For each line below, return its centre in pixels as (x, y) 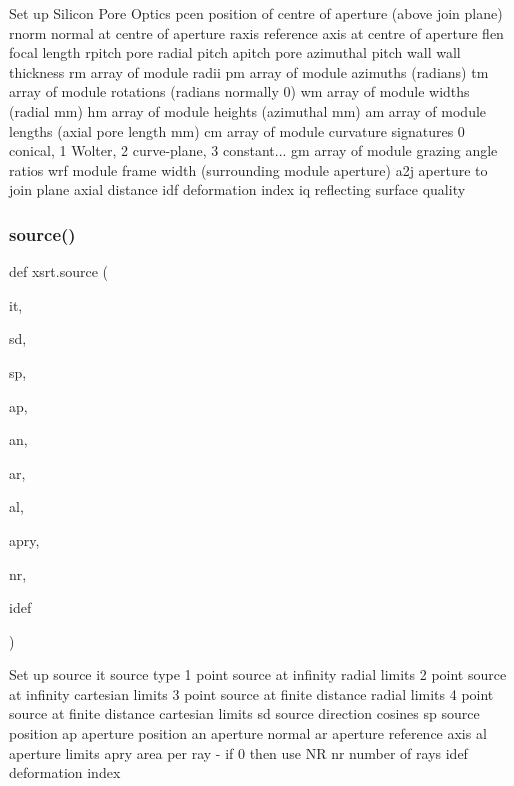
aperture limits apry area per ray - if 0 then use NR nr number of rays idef (238, 752)
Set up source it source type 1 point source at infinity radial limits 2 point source (258, 674)
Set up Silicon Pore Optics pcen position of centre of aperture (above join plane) (256, 13)
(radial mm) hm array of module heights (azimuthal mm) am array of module (248, 110)
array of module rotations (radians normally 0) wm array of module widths (239, 91)
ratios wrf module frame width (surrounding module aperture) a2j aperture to (248, 169)
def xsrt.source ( (59, 271)
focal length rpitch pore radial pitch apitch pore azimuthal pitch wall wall (235, 52)
